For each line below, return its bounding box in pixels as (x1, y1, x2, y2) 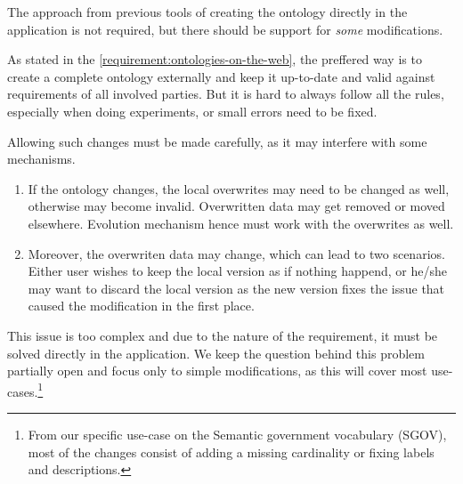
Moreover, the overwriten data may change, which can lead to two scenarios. (28, 244, 445, 262)
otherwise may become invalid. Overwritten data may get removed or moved (28, 197, 445, 215)
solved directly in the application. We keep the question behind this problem (7, 343, 425, 362)
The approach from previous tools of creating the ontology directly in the (7, 3, 408, 20)
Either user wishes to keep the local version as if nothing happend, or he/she (28, 262, 447, 280)
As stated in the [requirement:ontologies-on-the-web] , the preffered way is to (7, 50, 422, 69)
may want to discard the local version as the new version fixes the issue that (28, 278, 445, 297)
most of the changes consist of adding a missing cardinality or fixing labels (28, 442, 435, 461)
